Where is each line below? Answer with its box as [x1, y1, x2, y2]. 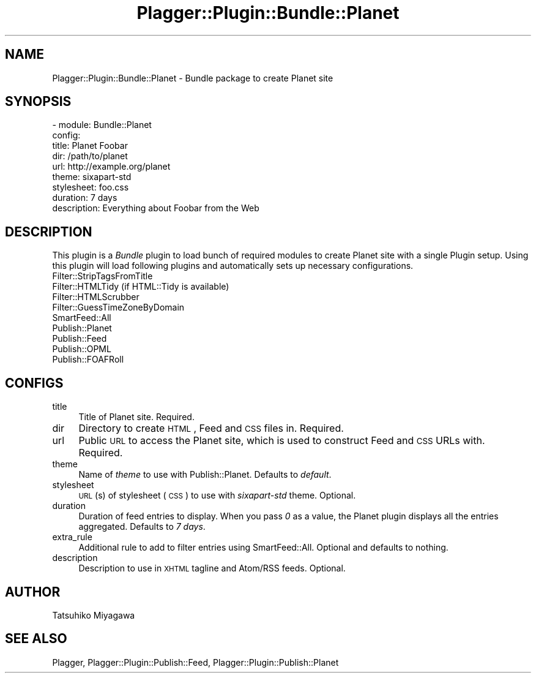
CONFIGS [5, 375, 64, 391]
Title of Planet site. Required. [78, 412, 195, 423]
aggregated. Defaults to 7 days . [78, 521, 206, 532]
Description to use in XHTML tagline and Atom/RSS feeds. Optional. [78, 563, 346, 574]
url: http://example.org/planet [52, 161, 171, 172]
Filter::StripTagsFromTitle [52, 271, 153, 282]
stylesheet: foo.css [52, 182, 129, 193]
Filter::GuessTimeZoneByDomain [52, 302, 185, 313]
